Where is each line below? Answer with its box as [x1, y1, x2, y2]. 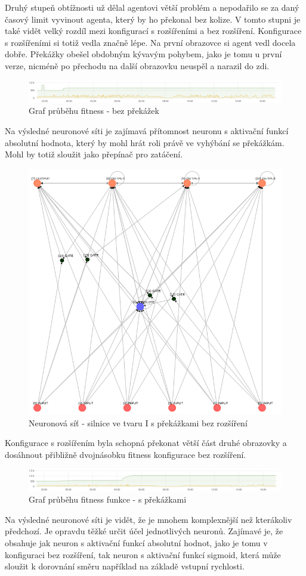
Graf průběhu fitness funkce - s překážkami [29, 493, 187, 506]
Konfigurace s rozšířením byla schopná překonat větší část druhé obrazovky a [5, 436, 287, 449]
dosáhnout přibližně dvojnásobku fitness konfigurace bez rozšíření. [5, 448, 246, 460]
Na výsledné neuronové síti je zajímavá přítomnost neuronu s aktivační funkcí [5, 125, 289, 137]
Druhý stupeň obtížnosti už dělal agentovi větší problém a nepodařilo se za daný [5, 1, 299, 13]
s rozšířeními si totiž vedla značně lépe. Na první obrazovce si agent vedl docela [5, 36, 296, 48]
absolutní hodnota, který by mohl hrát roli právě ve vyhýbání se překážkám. [5, 136, 285, 148]
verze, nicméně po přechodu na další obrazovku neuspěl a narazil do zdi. [5, 59, 270, 72]
